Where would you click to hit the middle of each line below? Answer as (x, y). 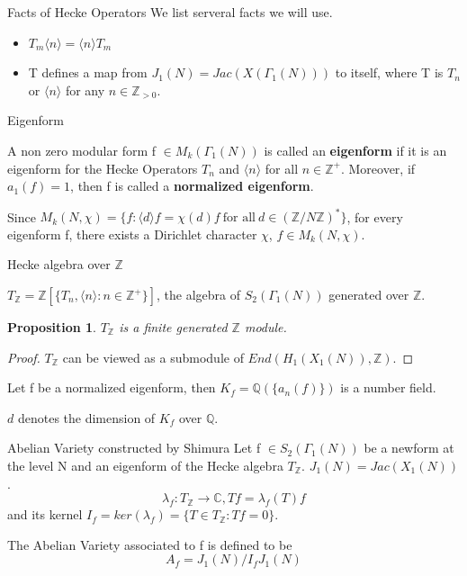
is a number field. (388, 387)
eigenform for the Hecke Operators (103, 168)
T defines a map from (88, 72)
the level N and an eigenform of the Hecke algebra (145, 465)
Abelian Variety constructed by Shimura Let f (134, 448)
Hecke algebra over (59, 264)
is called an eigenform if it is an (355, 150)
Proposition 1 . (52, 327)
